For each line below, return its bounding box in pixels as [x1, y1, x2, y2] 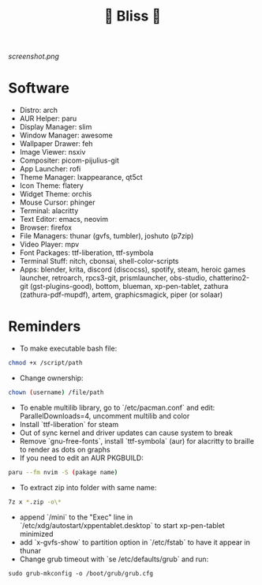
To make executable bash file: [19, 343, 118, 354]
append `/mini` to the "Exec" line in [19, 512, 133, 522]
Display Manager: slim [19, 122, 92, 132]
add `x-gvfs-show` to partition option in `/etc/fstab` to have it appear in [19, 537, 250, 547]
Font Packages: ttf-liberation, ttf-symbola [19, 248, 154, 257]
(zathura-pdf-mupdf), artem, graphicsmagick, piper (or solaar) [19, 290, 223, 299]
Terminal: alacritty [19, 206, 79, 216]
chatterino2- [208, 273, 250, 283]
